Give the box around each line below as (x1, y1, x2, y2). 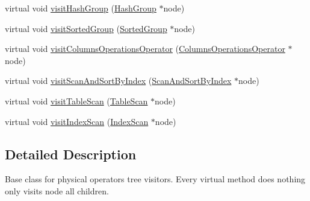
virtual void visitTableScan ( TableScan (5, 94, 148, 107)
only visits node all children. (5, 184, 109, 197)
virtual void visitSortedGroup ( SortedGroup (5, 22, 167, 34)
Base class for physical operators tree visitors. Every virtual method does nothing (5, 173, 306, 185)
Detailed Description (5, 144, 137, 163)
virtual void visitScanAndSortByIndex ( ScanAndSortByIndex (5, 74, 232, 87)
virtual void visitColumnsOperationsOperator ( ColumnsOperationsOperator (5, 42, 285, 55)
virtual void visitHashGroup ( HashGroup (5, 2, 157, 14)
